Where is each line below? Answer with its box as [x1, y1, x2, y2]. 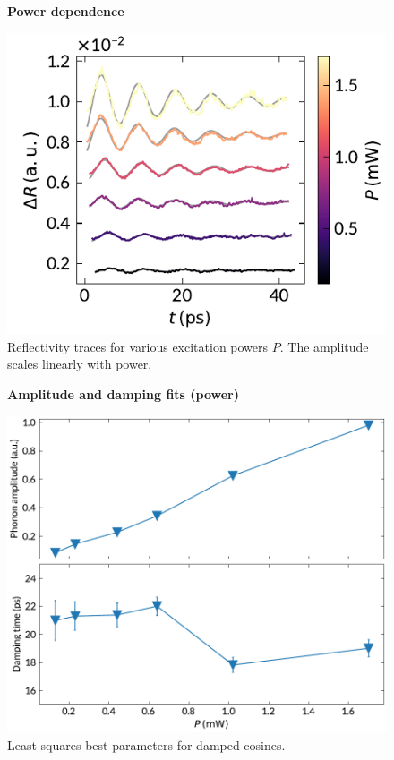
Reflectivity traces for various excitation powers [7, 337, 269, 355]
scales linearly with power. [7, 354, 152, 373]
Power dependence [7, 2, 124, 20]
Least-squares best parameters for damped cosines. [7, 735, 286, 754]
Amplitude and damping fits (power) [7, 385, 240, 404]
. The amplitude [279, 337, 369, 355]
